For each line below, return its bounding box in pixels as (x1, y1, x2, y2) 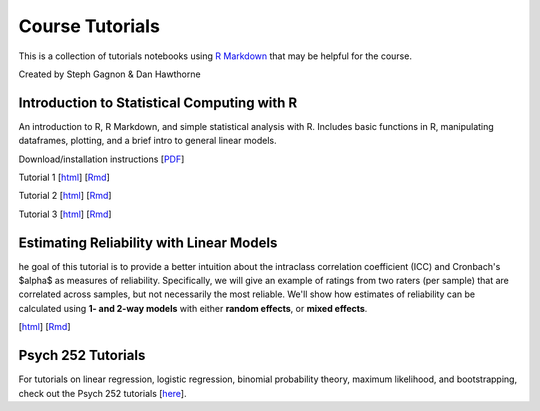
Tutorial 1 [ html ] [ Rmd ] (18, 171, 110, 184)
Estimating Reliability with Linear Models (18, 234, 278, 251)
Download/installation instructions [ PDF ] (18, 153, 185, 165)
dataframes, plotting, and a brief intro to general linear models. (18, 135, 277, 147)
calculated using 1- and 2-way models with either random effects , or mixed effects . (18, 302, 368, 314)
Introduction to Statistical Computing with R (18, 94, 298, 111)
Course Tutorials (18, 15, 160, 37)
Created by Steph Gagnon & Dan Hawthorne (18, 68, 201, 80)
